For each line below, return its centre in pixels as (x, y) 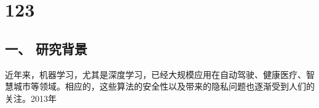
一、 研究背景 (46, 48)
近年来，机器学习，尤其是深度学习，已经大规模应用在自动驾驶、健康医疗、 (156, 74)
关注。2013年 (31, 98)
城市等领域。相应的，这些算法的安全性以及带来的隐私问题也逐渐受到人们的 (164, 86)
